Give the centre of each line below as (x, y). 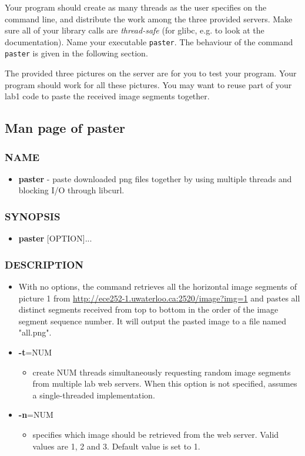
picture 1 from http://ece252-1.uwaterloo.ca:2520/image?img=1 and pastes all (159, 298)
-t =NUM (35, 352)
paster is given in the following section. (76, 53)
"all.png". (35, 332)
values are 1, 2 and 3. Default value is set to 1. (116, 446)
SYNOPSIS (33, 216)
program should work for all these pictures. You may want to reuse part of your (148, 84)
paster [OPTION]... (55, 238)
